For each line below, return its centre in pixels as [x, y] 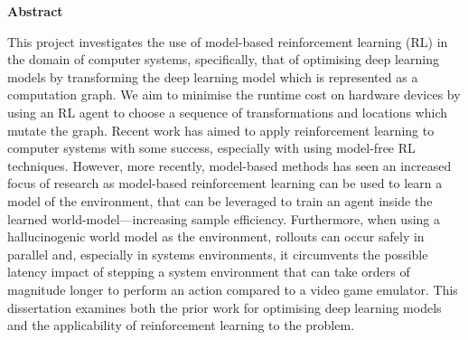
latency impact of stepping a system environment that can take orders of [209, 272]
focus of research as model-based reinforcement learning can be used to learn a [225, 183]
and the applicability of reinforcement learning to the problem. [181, 325]
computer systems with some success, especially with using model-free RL [211, 148]
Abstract [35, 11]
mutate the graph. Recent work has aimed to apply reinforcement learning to [221, 130]
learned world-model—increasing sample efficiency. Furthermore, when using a [224, 218]
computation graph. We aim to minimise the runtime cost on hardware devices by [234, 94]
